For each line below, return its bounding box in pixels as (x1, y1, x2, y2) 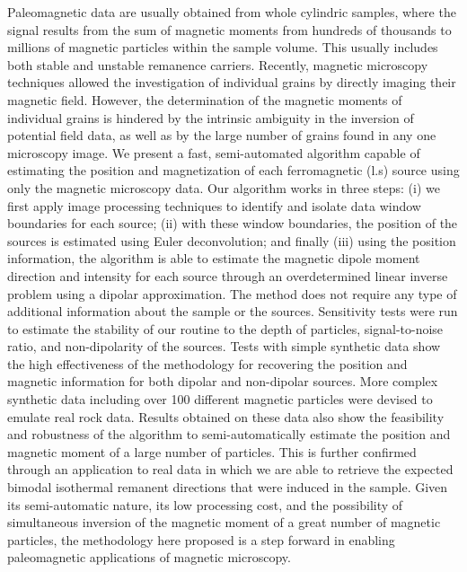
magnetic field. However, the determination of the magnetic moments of (7, 90, 402, 109)
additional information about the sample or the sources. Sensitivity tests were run (7, 302, 458, 321)
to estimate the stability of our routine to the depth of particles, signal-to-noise (7, 319, 444, 338)
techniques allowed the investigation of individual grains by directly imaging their (7, 73, 456, 92)
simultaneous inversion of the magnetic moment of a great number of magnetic (7, 513, 441, 532)
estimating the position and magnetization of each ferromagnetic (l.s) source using (7, 161, 460, 180)
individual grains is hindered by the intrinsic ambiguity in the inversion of (7, 108, 414, 127)
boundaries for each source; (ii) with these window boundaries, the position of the (7, 214, 458, 233)
